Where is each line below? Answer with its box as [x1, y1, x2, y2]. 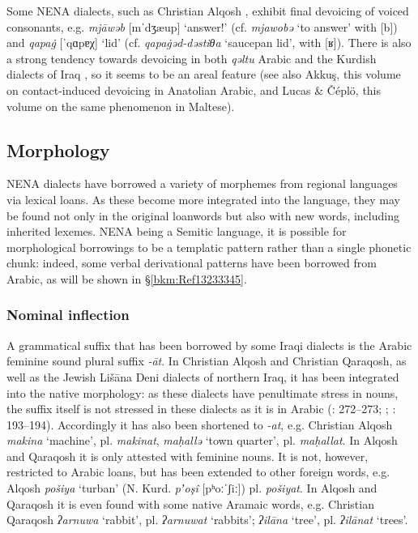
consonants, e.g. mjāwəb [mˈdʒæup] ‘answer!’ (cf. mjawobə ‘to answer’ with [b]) [6, 18, 398, 35]
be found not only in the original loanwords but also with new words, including [6, 207, 399, 224]
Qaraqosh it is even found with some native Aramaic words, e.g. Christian [6, 495, 374, 512]
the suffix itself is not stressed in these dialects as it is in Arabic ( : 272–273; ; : [6, 400, 396, 417]
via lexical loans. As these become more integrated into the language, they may [6, 190, 400, 207]
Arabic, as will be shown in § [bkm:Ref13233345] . [6, 270, 247, 287]
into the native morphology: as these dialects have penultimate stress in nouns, [6, 384, 399, 401]
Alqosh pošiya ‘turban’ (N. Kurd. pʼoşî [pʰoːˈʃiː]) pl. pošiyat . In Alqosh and [6, 480, 377, 497]
